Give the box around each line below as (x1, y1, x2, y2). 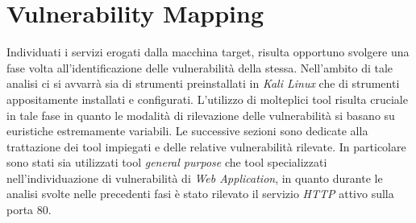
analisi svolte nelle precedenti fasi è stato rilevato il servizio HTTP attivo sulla (6, 185, 394, 202)
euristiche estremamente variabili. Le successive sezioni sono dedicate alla (6, 122, 368, 139)
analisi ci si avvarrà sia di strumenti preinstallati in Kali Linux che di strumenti (6, 75, 400, 92)
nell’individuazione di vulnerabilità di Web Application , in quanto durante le (6, 169, 383, 186)
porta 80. (6, 201, 52, 218)
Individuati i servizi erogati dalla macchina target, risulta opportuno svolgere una (6, 43, 410, 60)
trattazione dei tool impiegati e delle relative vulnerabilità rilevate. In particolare (6, 138, 406, 155)
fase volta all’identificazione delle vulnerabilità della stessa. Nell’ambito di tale (6, 59, 393, 76)
